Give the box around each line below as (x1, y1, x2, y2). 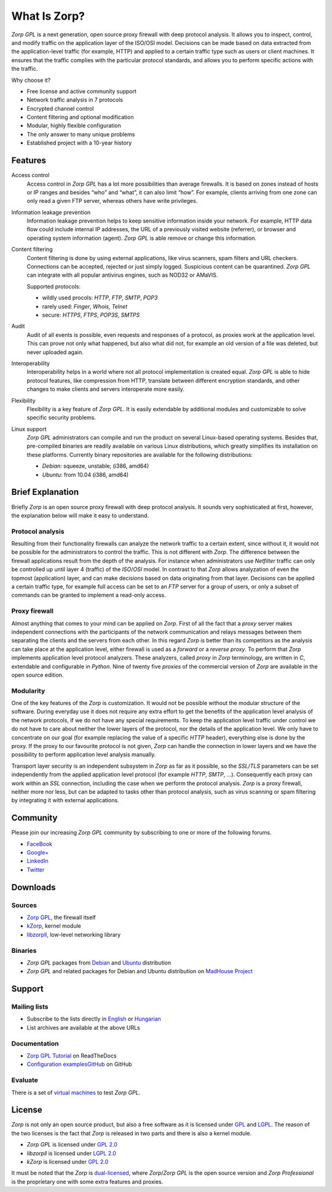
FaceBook (26, 840, 52, 848)
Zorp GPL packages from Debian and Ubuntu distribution (26, 959, 172, 966)
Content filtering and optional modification (26, 114, 134, 121)
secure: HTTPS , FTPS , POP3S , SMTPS (42, 311, 140, 318)
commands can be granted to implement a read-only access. (11, 591, 166, 599)
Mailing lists (11, 1003, 49, 1011)
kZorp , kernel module (26, 922, 81, 930)
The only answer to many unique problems (26, 130, 135, 138)
